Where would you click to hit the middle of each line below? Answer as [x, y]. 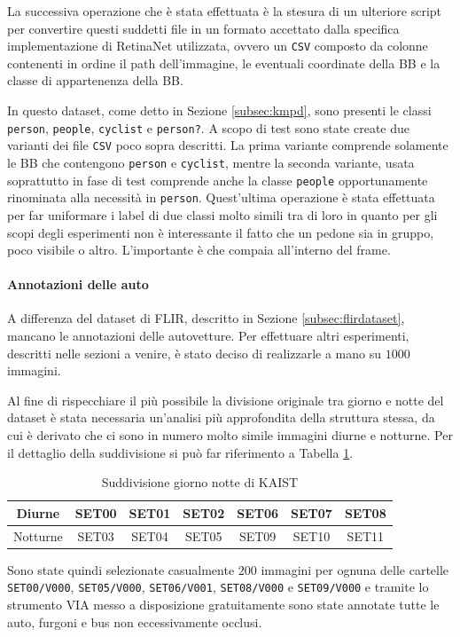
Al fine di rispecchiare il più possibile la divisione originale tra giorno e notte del [226, 400]
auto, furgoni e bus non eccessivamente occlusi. [135, 621]
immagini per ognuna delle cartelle [355, 569]
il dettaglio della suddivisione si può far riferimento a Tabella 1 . [180, 452]
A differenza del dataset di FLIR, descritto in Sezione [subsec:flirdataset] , [206, 318]
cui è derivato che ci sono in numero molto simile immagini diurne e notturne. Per [230, 435]
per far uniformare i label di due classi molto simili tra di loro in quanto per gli [222, 214]
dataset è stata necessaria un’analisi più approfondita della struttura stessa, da [221, 417]
